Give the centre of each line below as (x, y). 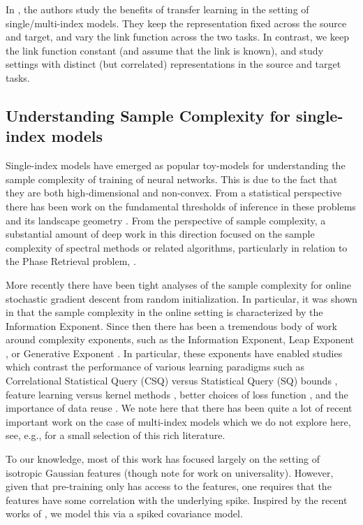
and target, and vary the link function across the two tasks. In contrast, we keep (178, 37)
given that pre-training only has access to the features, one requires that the (169, 486)
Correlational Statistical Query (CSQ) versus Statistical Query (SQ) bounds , (172, 381)
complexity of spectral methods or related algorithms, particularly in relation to (177, 247)
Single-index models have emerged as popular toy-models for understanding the (176, 165)
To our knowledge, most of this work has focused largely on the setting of (163, 459)
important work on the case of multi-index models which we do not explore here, (178, 421)
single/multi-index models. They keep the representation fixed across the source (176, 23)
